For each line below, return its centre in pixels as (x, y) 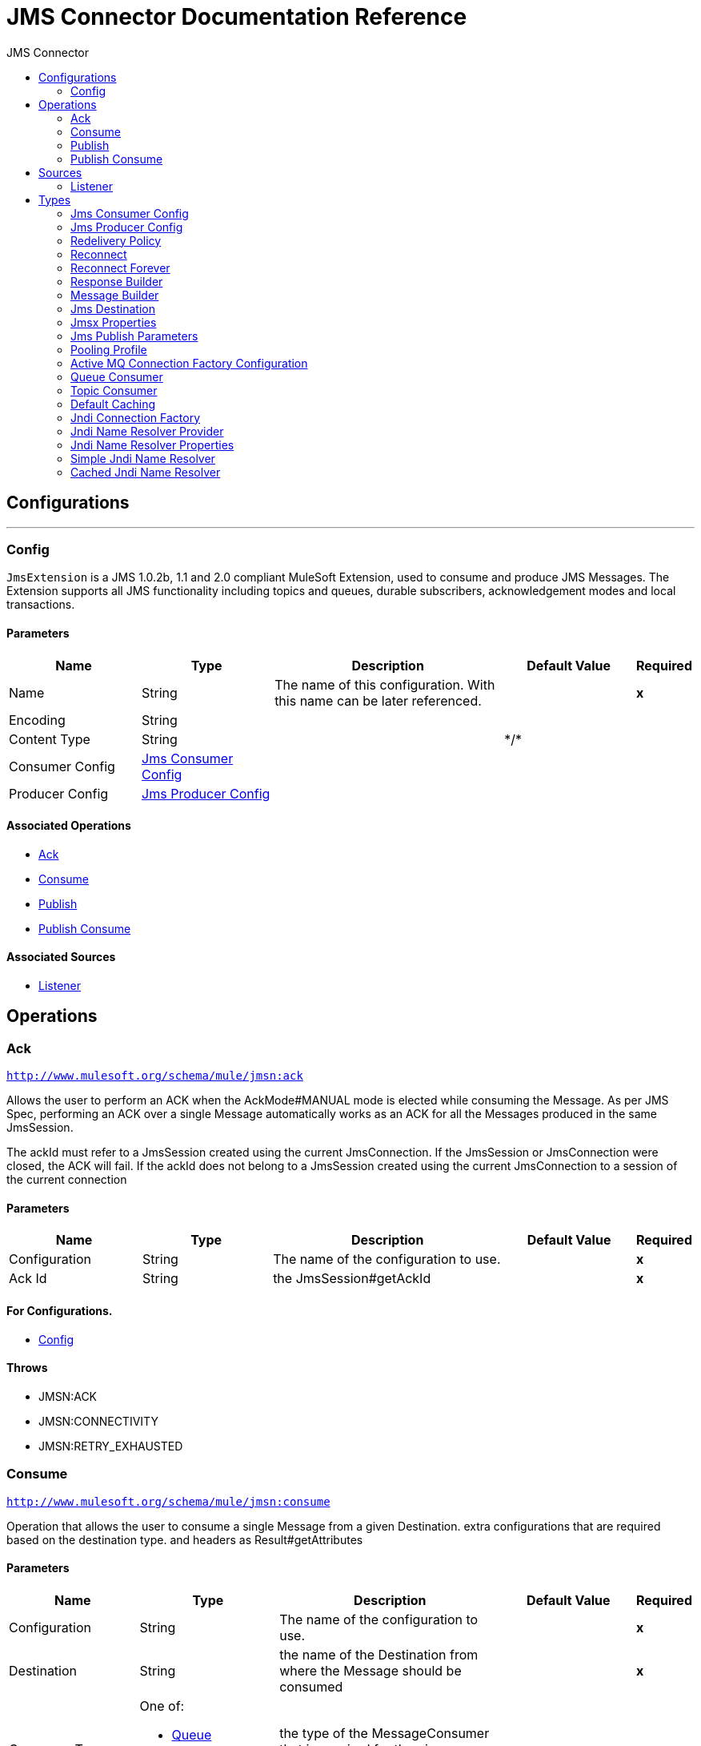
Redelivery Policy (116, 240)
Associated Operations (69, 826)
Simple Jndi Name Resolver (143, 458)
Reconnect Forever (120, 268)
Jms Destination (113, 308)
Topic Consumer (114, 390)
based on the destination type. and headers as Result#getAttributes (185, 1539)
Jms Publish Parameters (134, 336)
